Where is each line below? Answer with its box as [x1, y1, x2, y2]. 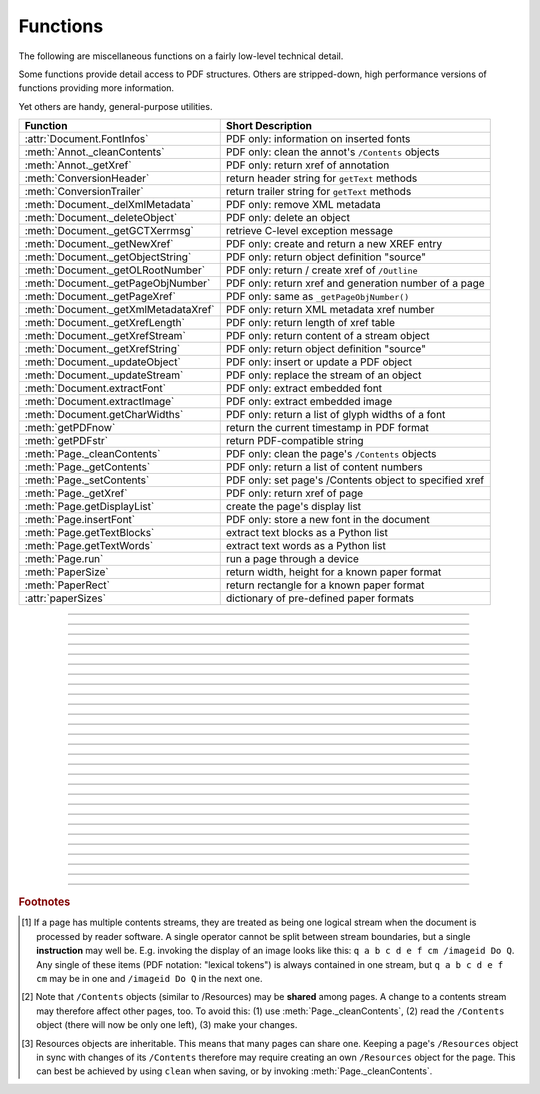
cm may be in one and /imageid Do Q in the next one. [36, 972, 263, 984]
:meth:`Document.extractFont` [24, 381, 167, 395]
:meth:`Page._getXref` [24, 486, 128, 500]
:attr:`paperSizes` [24, 591, 107, 605]
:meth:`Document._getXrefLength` [24, 316, 185, 330]
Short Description [225, 119, 312, 133]
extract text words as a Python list [225, 539, 387, 553]
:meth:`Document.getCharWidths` [24, 408, 184, 422]
